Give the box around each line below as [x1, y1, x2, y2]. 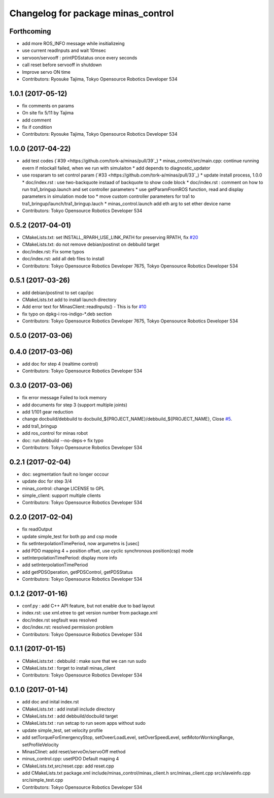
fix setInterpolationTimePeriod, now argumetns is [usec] [22, 541, 140, 547]
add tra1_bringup [22, 423, 57, 429]
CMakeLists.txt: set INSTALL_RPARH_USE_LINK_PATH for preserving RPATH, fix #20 [22, 234, 198, 241]
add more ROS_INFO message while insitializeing [22, 41, 125, 47]
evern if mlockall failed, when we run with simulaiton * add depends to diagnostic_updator [22, 165, 211, 171]
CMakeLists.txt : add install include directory [22, 706, 115, 712]
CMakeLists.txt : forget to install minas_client [22, 665, 116, 671]
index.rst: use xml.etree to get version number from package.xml [22, 610, 158, 616]
